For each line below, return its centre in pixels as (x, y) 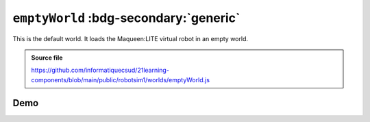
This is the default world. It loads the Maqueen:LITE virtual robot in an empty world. (130, 38)
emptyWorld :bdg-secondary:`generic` (126, 18)
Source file (47, 58)
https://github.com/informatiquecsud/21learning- (100, 70)
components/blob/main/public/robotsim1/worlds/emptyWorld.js (121, 80)
